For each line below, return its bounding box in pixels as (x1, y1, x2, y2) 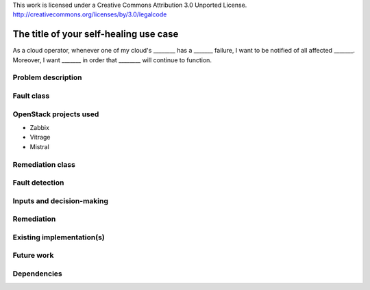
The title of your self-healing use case (12, 28, 179, 40)
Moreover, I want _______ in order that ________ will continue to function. (12, 55, 212, 64)
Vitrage (29, 133, 51, 142)
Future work (12, 250, 54, 260)
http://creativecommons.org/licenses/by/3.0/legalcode (12, 10, 167, 18)
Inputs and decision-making (12, 196, 109, 205)
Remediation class (12, 159, 75, 169)
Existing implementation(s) (12, 233, 106, 242)
